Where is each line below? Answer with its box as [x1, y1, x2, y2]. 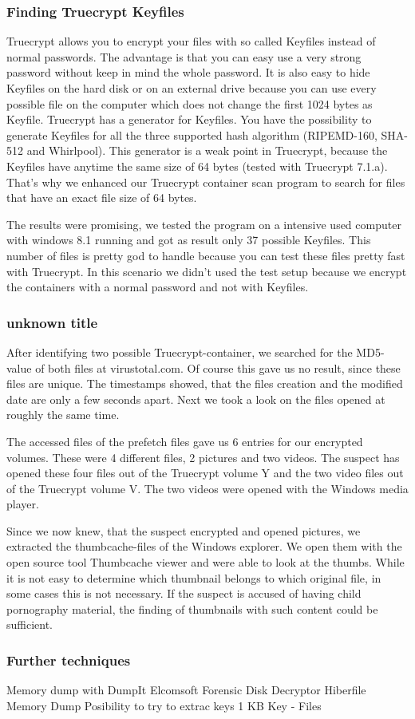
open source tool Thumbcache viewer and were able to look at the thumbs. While [6, 554, 405, 571]
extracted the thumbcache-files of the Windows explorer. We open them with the [6, 538, 402, 555]
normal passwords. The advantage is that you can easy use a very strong [6, 48, 362, 65]
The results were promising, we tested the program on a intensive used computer [6, 215, 401, 232]
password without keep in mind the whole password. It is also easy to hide [6, 64, 370, 81]
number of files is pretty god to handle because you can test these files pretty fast [6, 247, 405, 263]
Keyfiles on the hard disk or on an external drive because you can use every [6, 80, 377, 96]
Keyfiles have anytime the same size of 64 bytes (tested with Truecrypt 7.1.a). [6, 157, 388, 174]
